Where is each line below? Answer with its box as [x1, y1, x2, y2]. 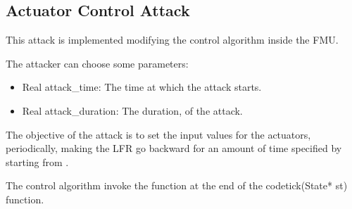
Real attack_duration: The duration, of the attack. [22, 103, 243, 118]
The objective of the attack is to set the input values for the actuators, [6, 127, 311, 141]
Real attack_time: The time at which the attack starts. [22, 80, 262, 94]
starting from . [6, 154, 69, 169]
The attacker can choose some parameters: [6, 56, 189, 70]
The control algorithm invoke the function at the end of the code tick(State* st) [6, 178, 348, 193]
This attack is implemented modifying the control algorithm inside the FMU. [6, 32, 339, 47]
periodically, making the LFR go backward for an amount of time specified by [6, 141, 342, 156]
